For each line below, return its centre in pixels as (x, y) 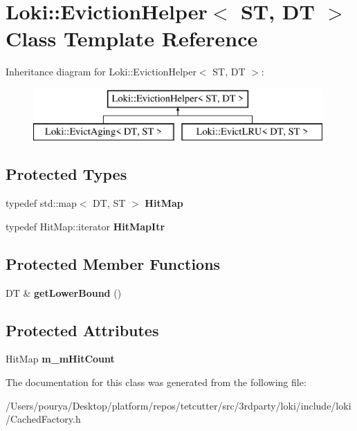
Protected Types (66, 174)
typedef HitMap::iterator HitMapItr (85, 226)
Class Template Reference (132, 38)
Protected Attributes (82, 330)
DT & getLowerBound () (64, 292)
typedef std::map (41, 203)
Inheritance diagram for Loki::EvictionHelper (101, 72)
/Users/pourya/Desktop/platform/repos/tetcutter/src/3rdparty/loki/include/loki (178, 405)
